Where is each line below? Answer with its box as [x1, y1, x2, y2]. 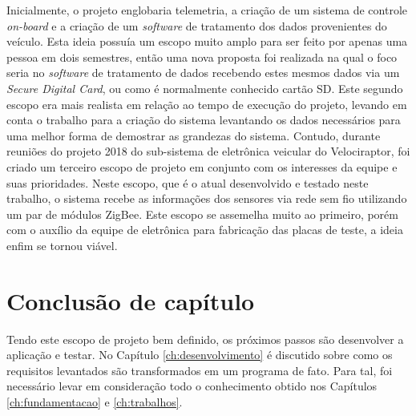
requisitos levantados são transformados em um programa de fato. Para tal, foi [6, 361, 393, 378]
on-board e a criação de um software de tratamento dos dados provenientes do [6, 17, 387, 34]
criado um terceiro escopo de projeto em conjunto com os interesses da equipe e [6, 158, 398, 175]
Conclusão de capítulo [6, 284, 255, 317]
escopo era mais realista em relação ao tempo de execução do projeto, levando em [6, 95, 407, 112]
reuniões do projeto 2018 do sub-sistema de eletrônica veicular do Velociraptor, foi [6, 143, 410, 160]
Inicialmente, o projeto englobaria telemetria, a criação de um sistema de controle [6, 2, 408, 18]
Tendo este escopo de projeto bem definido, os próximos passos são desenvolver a [6, 330, 404, 347]
